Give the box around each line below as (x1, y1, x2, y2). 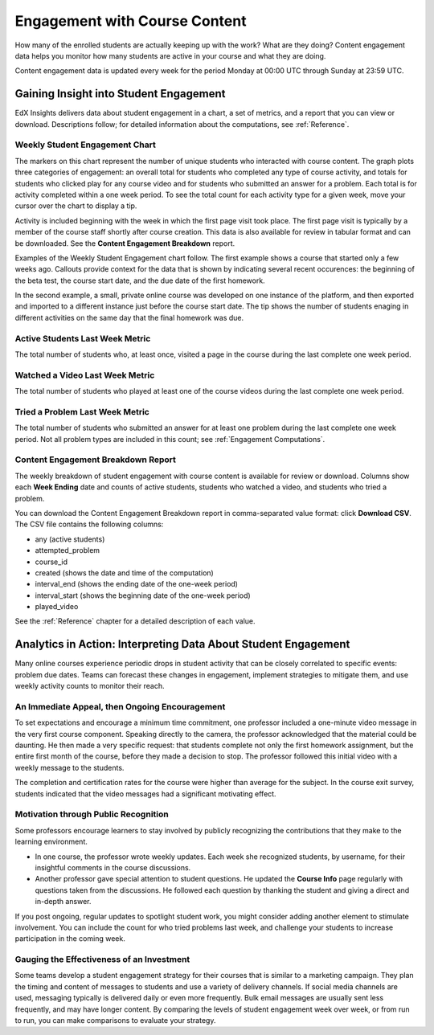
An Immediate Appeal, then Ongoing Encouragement (14, 701, 226, 712)
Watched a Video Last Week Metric (14, 370, 155, 381)
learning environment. (14, 837, 88, 847)
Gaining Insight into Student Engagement (14, 87, 226, 100)
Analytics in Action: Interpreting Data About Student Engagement (14, 637, 350, 651)
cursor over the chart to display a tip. (14, 201, 137, 211)
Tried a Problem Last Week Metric (14, 406, 150, 417)
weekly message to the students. (14, 763, 125, 772)
